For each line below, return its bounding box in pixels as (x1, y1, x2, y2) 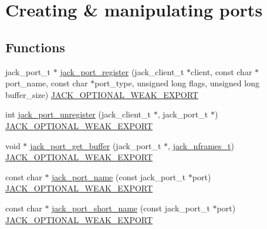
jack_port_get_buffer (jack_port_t (30, 139, 161, 151)
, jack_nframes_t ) (168, 139, 234, 151)
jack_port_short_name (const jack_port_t (52, 201, 210, 214)
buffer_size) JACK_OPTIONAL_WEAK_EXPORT (5, 88, 198, 100)
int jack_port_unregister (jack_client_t (5, 108, 151, 120)
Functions (5, 38, 65, 56)
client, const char (191, 65, 252, 78)
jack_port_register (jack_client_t (60, 65, 184, 78)
